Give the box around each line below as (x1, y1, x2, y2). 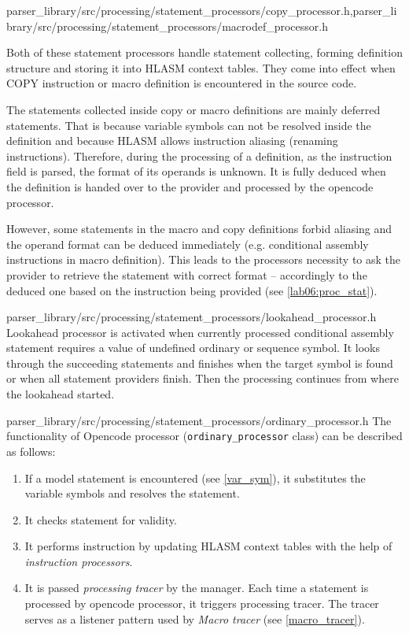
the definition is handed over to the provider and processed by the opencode (6, 178, 374, 194)
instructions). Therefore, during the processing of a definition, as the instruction (6, 147, 392, 164)
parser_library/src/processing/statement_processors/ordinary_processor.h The (6, 412, 392, 428)
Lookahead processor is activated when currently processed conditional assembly (6, 324, 394, 340)
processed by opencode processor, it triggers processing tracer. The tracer (24, 595, 379, 612)
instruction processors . (24, 553, 133, 569)
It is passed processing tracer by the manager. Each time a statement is (24, 579, 369, 596)
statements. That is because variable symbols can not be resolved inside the (6, 117, 371, 133)
